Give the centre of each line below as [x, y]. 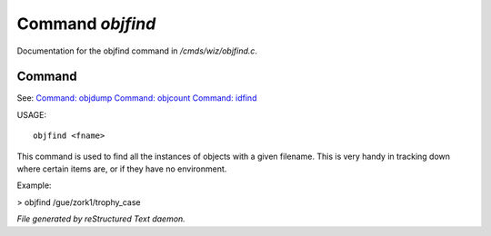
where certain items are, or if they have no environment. [122, 169]
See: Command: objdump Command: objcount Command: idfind [137, 98]
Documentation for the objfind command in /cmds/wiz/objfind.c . [137, 51]
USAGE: [32, 114]
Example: [34, 185]
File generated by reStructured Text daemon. [101, 219]
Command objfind [86, 24]
